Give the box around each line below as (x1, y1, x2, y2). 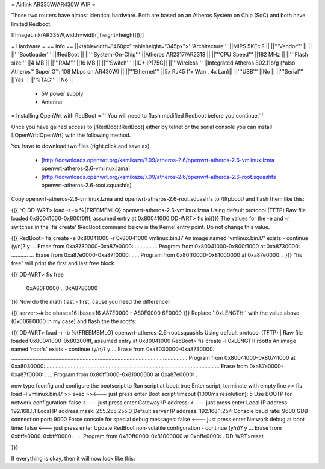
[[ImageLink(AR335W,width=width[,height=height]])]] (11, 31, 144, 39)
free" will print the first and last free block (11, 260, 114, 267)
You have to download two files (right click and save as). (11, 142, 152, 150)
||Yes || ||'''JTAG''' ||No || (11, 76, 73, 84)
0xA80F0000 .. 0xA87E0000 (26, 284, 98, 292)
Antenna (41, 98, 63, 105)
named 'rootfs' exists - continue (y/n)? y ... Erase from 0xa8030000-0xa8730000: (11, 345, 215, 353)
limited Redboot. (11, 20, 52, 27)
